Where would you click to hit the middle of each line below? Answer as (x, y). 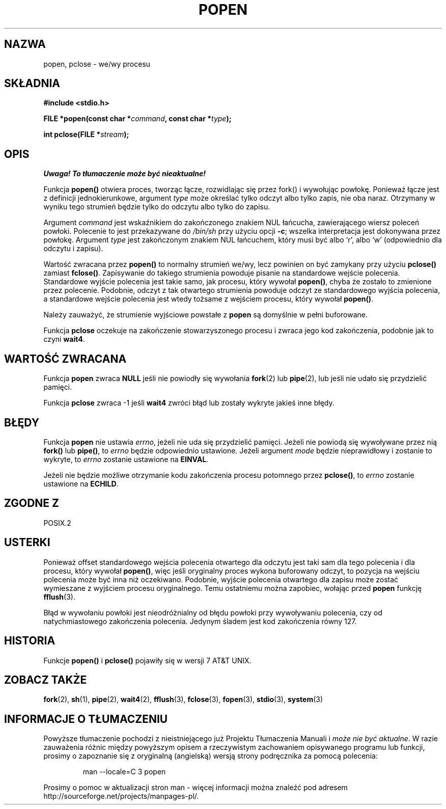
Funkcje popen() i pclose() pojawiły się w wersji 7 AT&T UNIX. (147, 660)
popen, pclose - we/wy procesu (97, 64)
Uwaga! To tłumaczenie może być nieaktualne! (125, 174)
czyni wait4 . (64, 339)
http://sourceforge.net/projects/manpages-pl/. (121, 796)
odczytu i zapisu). (73, 249)
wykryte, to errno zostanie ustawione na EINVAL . (126, 459)
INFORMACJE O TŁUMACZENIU (86, 719)
